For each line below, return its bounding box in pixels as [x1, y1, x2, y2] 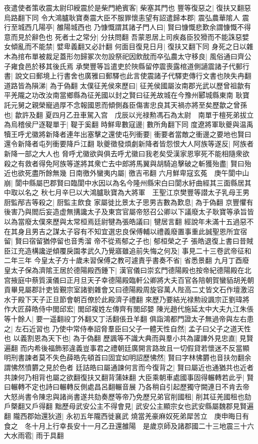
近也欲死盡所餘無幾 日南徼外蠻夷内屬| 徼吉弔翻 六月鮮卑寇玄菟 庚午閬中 [4, 168, 242, 178]
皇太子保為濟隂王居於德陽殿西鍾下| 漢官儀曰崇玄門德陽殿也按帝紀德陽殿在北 [4, 265, 252, 275]
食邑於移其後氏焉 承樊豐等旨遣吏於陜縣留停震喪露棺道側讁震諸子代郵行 [17, 61, 250, 71]
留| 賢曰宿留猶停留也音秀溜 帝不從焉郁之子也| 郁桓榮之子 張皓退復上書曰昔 [4, 236, 247, 246]
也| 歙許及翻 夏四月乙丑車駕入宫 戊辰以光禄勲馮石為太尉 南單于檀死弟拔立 [4, 109, 254, 120]
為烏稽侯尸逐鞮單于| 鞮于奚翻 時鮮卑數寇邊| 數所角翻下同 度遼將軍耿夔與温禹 [4, 119, 254, 129]
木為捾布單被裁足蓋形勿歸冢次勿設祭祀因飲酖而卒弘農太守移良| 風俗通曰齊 [4, 51, 245, 61]
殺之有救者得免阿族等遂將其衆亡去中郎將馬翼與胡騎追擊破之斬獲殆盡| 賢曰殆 [4, 158, 252, 168]
